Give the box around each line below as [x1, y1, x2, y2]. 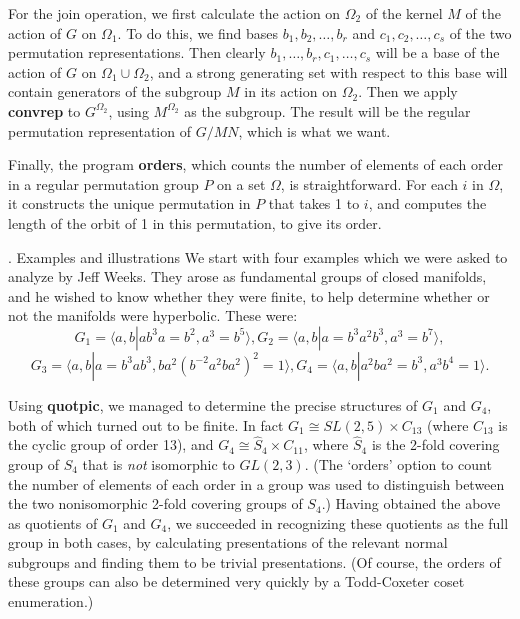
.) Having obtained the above [321, 493, 501, 514]
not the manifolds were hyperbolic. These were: [8, 305, 298, 326]
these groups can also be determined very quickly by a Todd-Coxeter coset [8, 571, 465, 592]
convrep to [8, 100, 81, 121]
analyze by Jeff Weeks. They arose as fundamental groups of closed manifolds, [8, 266, 487, 287]
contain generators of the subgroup [8, 81, 222, 102]
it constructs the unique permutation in [8, 193, 251, 214]
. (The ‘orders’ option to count [304, 453, 492, 474]
